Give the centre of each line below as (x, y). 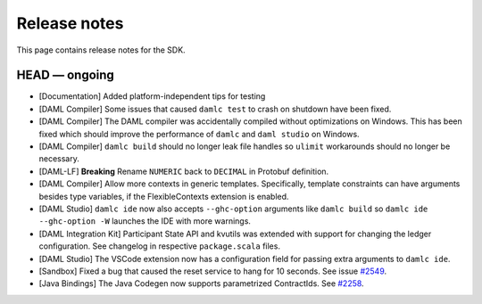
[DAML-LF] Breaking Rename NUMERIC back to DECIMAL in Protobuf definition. (184, 171)
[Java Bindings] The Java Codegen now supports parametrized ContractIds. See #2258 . (202, 283)
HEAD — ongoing (66, 75)
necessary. (59, 159)
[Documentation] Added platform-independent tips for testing (152, 96)
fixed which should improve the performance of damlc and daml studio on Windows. (199, 134)
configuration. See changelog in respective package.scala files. (160, 246)
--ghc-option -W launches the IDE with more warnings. (145, 221)
